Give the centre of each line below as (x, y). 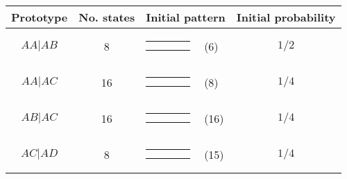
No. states (107, 17)
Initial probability (286, 17)
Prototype (40, 17)
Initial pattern (186, 17)
